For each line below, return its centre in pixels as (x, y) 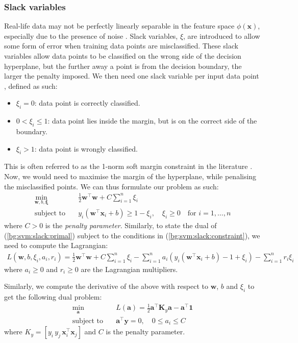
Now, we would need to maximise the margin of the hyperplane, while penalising (130, 176)
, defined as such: (31, 85)
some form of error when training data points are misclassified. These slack (121, 46)
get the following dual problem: (53, 297)
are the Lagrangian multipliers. (129, 269)
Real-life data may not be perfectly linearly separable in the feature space (119, 26)
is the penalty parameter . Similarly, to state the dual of (131, 225)
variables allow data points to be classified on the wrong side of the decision (123, 56)
